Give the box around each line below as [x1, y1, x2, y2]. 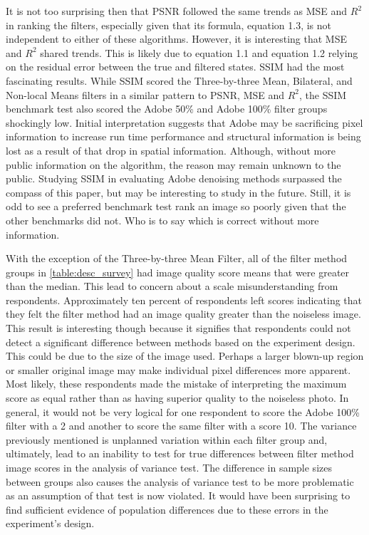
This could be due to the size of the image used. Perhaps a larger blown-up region [6, 348, 364, 363]
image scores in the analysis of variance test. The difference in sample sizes [6, 460, 332, 474]
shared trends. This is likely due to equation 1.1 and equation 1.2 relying [40, 45, 358, 60]
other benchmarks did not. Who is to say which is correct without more [6, 212, 319, 227]
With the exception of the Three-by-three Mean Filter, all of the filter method [6, 251, 348, 266]
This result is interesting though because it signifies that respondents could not [6, 321, 351, 336]
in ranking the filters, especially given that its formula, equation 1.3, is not [6, 17, 332, 32]
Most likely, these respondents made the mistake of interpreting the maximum [6, 376, 347, 391]
